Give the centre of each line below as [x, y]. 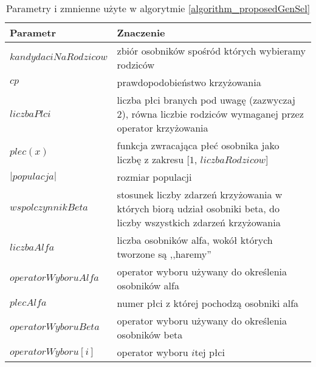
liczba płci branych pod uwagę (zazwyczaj [206, 100]
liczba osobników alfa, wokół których [195, 240]
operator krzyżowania [163, 128]
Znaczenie [141, 32]
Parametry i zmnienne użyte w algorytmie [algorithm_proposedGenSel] [158, 8]
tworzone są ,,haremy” [164, 254]
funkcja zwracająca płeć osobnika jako [198, 145]
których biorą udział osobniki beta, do [198, 208]
